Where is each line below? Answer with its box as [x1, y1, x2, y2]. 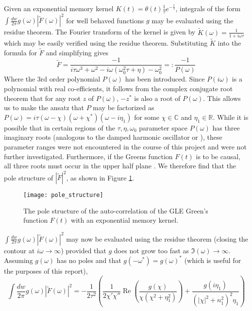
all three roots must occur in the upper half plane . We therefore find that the [4, 161, 236, 171]
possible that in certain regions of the [4, 122, 115, 132]
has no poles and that [56, 255, 121, 265]
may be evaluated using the [151, 15, 234, 25]
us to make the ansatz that [4, 102, 84, 113]
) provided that [61, 245, 106, 255]
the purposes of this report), [4, 265, 88, 276]
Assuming [4, 255, 33, 265]
